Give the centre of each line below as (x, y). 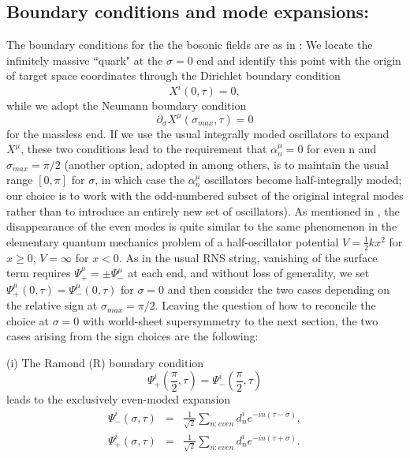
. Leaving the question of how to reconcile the (265, 305)
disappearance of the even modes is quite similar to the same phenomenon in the (202, 226)
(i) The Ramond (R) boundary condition (105, 362)
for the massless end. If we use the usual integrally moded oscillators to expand (198, 133)
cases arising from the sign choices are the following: (132, 336)
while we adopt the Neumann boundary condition (127, 105)
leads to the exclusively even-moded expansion (119, 399)
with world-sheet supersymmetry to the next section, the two (231, 320)
